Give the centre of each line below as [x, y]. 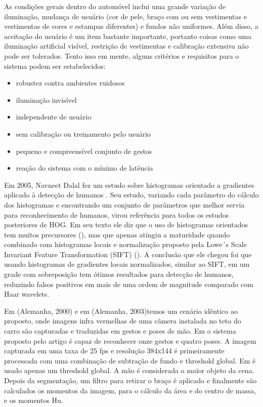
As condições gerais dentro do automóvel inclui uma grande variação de [115, 6]
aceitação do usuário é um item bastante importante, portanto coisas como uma [128, 36]
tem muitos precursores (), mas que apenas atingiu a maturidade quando [117, 234]
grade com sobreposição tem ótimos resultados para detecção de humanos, [119, 274]
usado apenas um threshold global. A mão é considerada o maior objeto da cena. [129, 370]
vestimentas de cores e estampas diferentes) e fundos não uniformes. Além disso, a [131, 26]
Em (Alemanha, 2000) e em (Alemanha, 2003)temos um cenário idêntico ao [121, 311]
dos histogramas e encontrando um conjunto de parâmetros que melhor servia [124, 204]
